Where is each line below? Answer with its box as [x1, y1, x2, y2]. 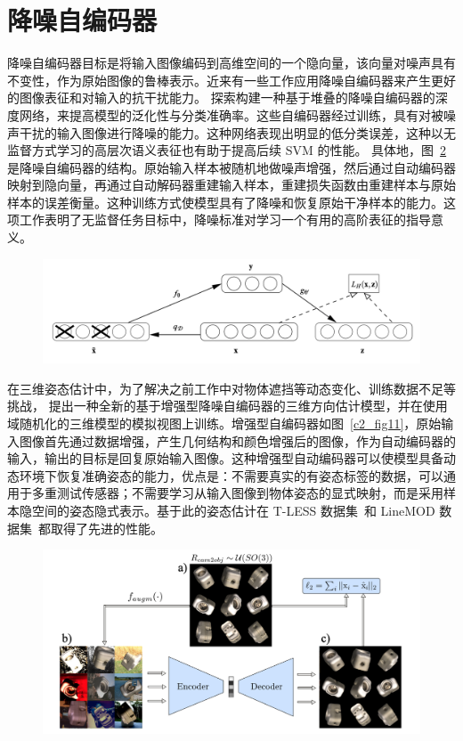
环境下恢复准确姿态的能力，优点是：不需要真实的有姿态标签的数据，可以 [19, 466, 443, 484]
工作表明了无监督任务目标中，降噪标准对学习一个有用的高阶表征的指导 [19, 210, 431, 229]
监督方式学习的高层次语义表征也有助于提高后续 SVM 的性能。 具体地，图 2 [7, 141, 447, 159]
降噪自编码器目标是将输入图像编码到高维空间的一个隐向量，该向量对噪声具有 [7, 53, 456, 72]
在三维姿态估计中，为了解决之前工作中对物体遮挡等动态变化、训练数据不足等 [7, 379, 456, 397]
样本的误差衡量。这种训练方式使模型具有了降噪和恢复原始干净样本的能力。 [7, 192, 443, 211]
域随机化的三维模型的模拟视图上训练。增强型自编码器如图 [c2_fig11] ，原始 [7, 414, 442, 433]
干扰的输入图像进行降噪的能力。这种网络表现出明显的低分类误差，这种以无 [19, 123, 456, 142]
